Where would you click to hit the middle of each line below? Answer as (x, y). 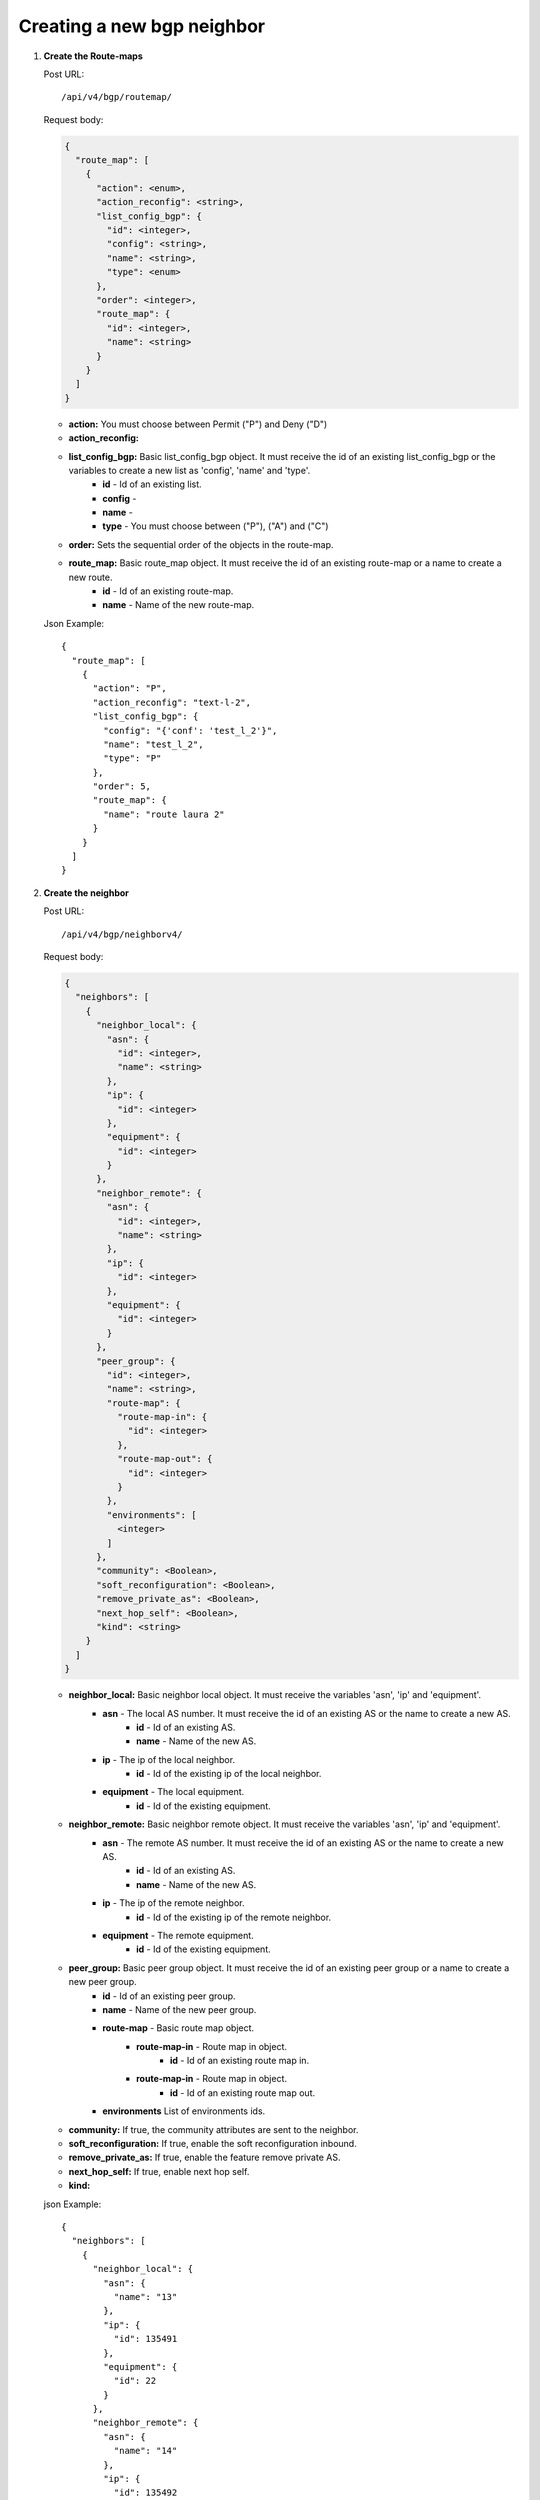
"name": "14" (145, 2451)
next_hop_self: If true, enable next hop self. (159, 2171)
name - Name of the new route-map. (178, 605)
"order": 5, (122, 786)
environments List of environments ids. (184, 2111)
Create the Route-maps (93, 56)
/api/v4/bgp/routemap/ (117, 97)
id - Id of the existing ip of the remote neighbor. (234, 1917)
